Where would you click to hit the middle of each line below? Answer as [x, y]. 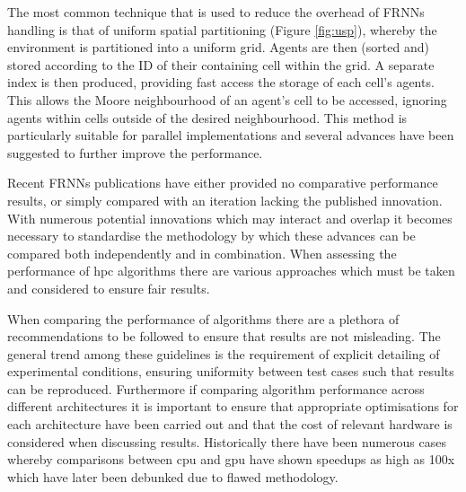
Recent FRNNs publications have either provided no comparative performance [223, 183]
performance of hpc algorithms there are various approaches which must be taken [231, 271]
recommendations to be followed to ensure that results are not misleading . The [224, 336]
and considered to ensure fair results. [109, 288]
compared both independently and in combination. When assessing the [202, 253]
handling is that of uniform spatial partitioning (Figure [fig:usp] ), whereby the [222, 29]
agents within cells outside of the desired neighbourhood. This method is [207, 117]
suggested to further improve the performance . [135, 152]
